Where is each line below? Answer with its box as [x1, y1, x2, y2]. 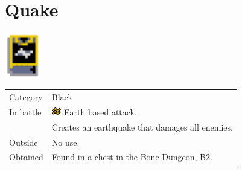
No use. [51, 135, 80, 148]
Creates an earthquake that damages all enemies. [51, 120, 233, 133]
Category [9, 91, 43, 103]
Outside [9, 135, 38, 148]
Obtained [9, 150, 43, 163]
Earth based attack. [64, 105, 137, 118]
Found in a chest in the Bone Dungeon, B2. [51, 150, 212, 163]
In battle [9, 105, 42, 118]
